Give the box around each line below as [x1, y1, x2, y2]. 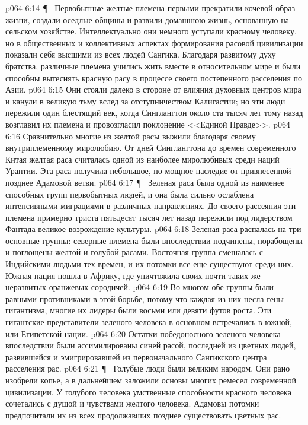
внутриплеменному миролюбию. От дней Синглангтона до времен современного [5, 141, 296, 154]
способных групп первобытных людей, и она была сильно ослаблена [5, 188, 254, 200]
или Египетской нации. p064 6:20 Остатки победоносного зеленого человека [5, 327, 281, 340]
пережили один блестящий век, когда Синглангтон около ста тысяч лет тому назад [5, 106, 303, 119]
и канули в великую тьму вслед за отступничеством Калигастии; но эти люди [5, 94, 285, 107]
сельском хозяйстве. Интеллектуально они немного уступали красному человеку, [5, 25, 297, 37]
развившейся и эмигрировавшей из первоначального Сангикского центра [5, 350, 267, 363]
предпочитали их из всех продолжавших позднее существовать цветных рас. [5, 408, 281, 421]
